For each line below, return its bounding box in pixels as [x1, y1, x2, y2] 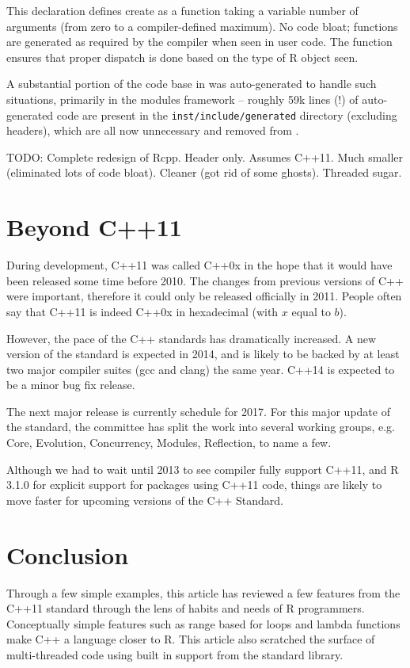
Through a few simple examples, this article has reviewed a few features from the [6, 584, 401, 601]
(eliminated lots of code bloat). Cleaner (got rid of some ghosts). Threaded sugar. [6, 164, 402, 181]
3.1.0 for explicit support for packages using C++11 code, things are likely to [6, 476, 382, 493]
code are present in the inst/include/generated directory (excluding [56, 106, 397, 123]
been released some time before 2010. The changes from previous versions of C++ [6, 272, 404, 288]
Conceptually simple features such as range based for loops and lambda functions [6, 615, 401, 632]
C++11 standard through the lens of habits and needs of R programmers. [6, 600, 365, 616]
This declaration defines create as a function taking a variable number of [6, 2, 359, 18]
